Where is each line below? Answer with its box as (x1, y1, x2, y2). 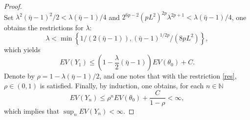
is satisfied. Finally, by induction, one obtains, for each (40, 80, 204, 90)
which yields (4, 44, 41, 54)
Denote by (4, 71, 35, 81)
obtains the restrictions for (4, 22, 84, 33)
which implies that (4, 105, 60, 116)
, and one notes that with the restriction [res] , (99, 71, 237, 81)
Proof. (4, 1, 22, 11)
